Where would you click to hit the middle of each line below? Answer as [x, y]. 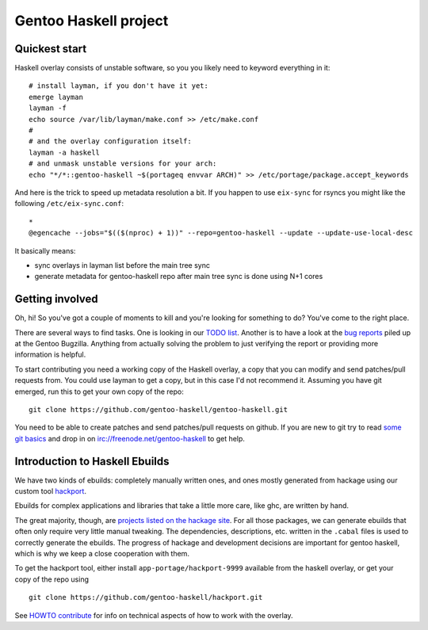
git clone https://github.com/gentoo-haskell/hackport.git [146, 598]
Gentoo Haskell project [92, 21]
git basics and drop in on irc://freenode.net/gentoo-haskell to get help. [130, 438]
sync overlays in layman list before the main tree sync [122, 265]
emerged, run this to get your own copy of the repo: [99, 391]
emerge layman [56, 97]
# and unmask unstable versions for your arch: [123, 164]
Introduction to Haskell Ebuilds [92, 461]
